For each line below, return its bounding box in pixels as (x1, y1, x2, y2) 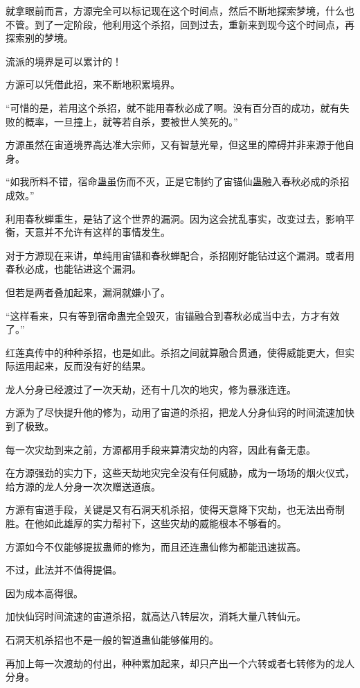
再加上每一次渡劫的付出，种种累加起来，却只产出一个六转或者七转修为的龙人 (6, 655, 354, 670)
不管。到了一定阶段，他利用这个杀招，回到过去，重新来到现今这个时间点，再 (6, 17, 354, 31)
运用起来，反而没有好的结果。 (15, 359, 151, 373)
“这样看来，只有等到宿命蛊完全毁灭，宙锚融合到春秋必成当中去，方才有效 (6, 308, 340, 322)
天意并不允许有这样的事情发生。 (24, 225, 170, 239)
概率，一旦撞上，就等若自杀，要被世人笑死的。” (24, 114, 238, 128)
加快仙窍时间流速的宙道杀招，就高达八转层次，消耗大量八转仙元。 (6, 609, 306, 623)
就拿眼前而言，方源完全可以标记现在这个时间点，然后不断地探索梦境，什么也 (6, 3, 354, 17)
